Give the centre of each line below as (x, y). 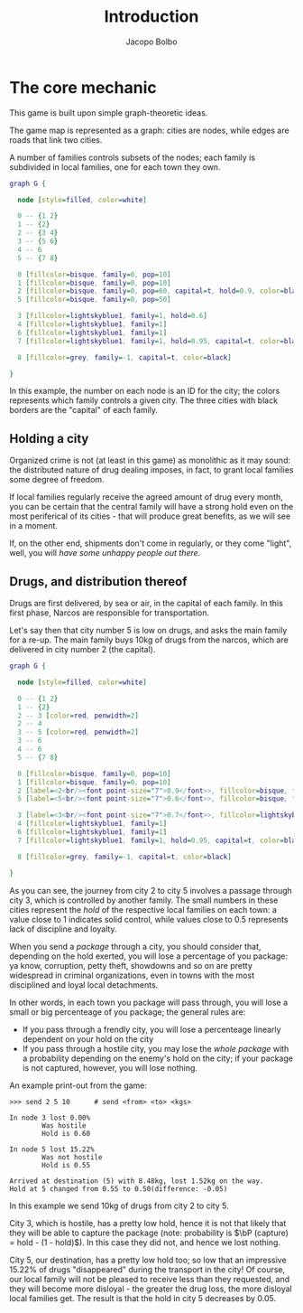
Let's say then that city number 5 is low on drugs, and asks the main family (148, 631)
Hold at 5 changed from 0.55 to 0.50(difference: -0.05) (119, 1189)
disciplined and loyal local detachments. (84, 985)
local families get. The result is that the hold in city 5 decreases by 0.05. (143, 1298)
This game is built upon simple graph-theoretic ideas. (109, 113)
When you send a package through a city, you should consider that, (135, 946)
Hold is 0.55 (66, 1165)
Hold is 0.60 (66, 1133)
